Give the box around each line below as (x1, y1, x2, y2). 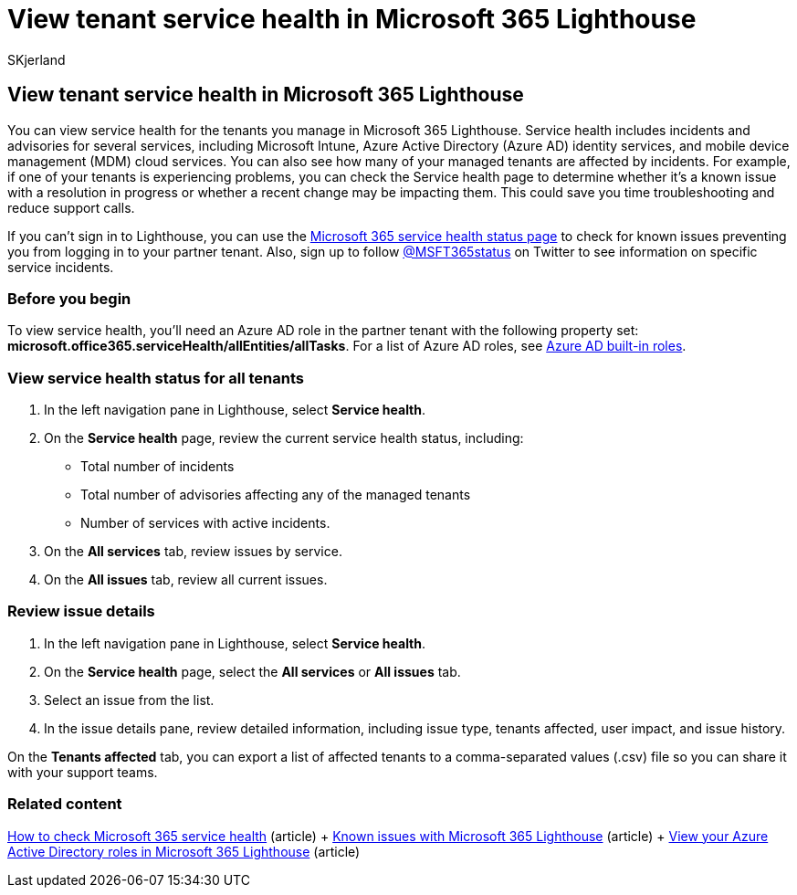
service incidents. (7, 258, 114, 275)
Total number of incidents (80, 458, 235, 475)
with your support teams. (7, 763, 158, 780)
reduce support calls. (7, 199, 135, 216)
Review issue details (7, 602, 155, 621)
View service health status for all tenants (7, 368, 304, 387)
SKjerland (7, 51, 66, 68)
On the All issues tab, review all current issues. (44, 572, 328, 588)
